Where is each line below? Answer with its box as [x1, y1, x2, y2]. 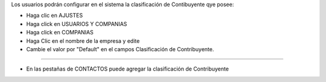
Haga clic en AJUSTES [26, 12, 83, 19]
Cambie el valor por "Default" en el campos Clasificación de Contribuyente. [26, 45, 214, 52]
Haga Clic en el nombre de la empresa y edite [26, 37, 140, 45]
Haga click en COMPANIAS [26, 29, 94, 36]
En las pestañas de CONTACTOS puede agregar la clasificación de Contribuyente [26, 65, 229, 72]
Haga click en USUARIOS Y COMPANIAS [26, 20, 127, 27]
